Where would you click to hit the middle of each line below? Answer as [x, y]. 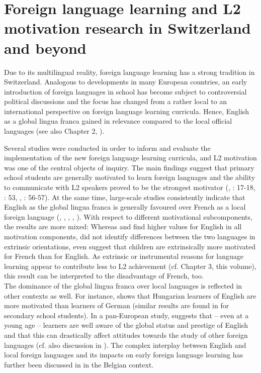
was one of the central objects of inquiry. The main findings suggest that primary [129, 167]
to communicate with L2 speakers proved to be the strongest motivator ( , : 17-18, [130, 187]
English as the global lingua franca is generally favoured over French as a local [125, 207]
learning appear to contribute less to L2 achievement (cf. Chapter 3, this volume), [130, 266]
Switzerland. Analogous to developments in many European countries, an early [126, 82]
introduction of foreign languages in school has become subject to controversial [125, 91]
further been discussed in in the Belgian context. [79, 364]
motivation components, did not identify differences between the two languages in [130, 236]
